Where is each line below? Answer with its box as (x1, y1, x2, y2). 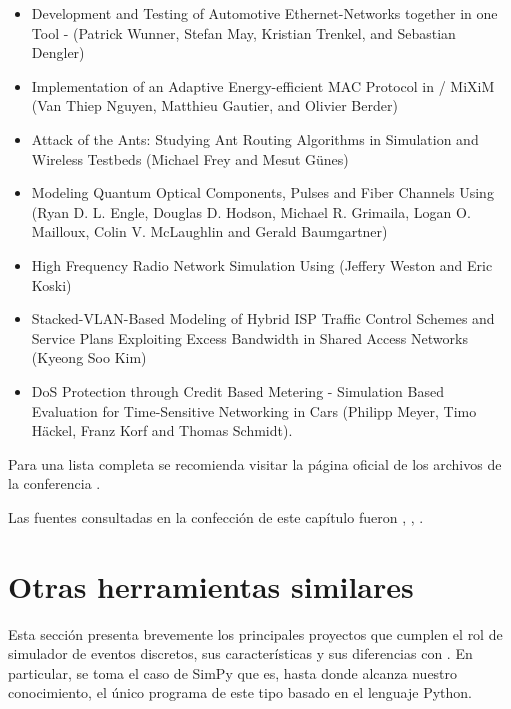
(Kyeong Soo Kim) (31, 347, 147, 368)
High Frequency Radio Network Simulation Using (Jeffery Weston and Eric (31, 254, 493, 275)
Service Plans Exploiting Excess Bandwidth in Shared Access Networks (31, 327, 468, 348)
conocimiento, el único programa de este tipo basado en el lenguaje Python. (8, 682, 472, 703)
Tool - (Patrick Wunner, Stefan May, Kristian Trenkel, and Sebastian (31, 22, 456, 43)
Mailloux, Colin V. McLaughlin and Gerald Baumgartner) (31, 221, 388, 242)
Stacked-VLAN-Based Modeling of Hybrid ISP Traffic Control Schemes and (31, 308, 495, 329)
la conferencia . (8, 473, 101, 494)
